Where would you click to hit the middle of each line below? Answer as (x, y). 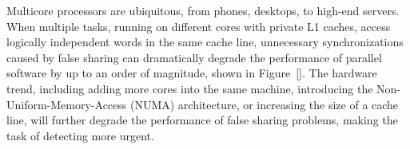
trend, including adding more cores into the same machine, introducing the (190, 88)
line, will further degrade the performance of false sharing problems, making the (202, 120)
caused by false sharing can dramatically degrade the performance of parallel (194, 57)
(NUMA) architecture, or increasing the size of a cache (264, 104)
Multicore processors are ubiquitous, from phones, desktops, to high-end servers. (203, 10)
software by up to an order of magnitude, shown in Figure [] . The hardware (192, 73)
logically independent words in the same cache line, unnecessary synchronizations (205, 42)
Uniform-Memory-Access (67, 104)
